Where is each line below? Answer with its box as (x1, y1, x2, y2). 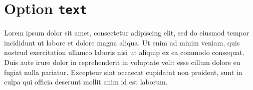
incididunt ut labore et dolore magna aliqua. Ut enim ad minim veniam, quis (4, 37, 240, 47)
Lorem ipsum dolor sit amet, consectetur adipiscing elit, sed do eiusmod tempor (4, 27, 249, 38)
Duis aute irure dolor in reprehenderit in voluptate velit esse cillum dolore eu (4, 57, 240, 67)
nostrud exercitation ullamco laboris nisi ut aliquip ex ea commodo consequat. (4, 47, 244, 57)
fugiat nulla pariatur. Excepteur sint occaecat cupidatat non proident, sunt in (4, 66, 242, 77)
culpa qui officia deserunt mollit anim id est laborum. (4, 76, 168, 87)
